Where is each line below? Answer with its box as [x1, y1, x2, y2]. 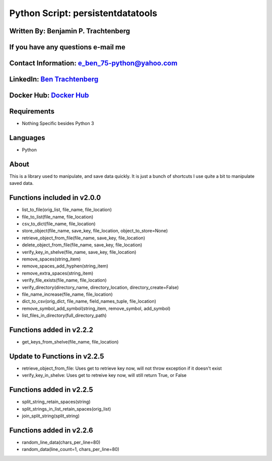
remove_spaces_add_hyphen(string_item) [22, 263, 108, 269]
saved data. [9, 180, 34, 186]
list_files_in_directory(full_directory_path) [22, 312, 107, 318]
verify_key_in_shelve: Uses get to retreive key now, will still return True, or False [22, 372, 187, 378]
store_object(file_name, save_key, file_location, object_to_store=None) [22, 228, 168, 234]
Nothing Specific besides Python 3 [22, 120, 94, 126]
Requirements [9, 107, 55, 116]
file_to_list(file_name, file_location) [22, 214, 94, 220]
